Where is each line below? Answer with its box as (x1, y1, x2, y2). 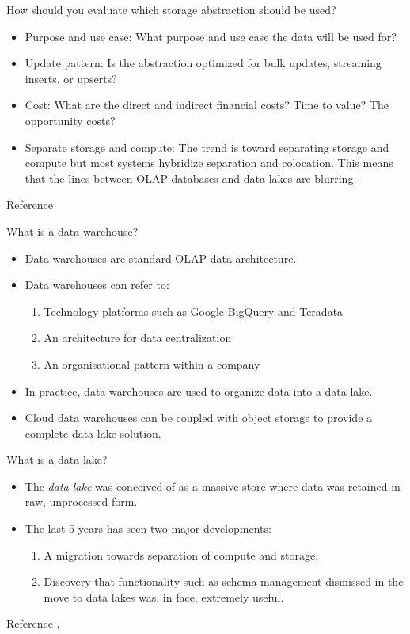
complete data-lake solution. (25, 424, 161, 441)
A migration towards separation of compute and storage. (44, 546, 319, 563)
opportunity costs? (25, 112, 116, 128)
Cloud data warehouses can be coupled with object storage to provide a (25, 409, 373, 426)
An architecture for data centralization (44, 329, 232, 346)
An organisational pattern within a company (44, 355, 260, 372)
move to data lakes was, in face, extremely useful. (44, 588, 284, 605)
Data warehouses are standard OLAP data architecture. (25, 249, 297, 266)
